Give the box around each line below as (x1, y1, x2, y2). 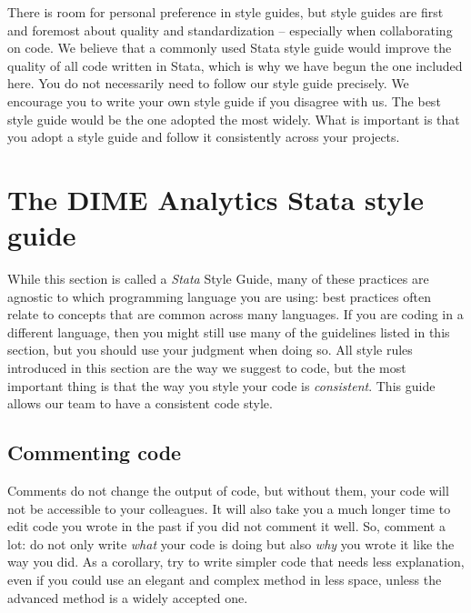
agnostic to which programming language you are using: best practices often (7, 286, 431, 306)
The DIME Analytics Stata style (7, 180, 425, 217)
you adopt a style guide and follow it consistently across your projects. (7, 127, 400, 146)
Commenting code (7, 438, 182, 467)
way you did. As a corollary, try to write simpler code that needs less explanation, (7, 552, 465, 571)
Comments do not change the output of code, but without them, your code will (7, 481, 449, 500)
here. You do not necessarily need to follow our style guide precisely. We (7, 74, 409, 93)
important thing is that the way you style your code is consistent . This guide (7, 376, 436, 395)
